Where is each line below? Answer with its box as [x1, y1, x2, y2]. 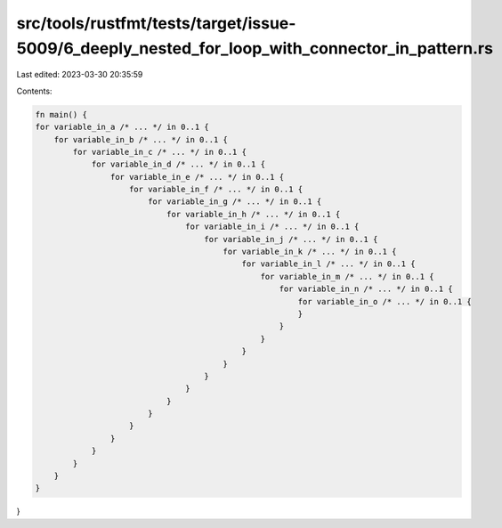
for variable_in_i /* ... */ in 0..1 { [185, 222, 360, 232]
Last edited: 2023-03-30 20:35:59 [16, 69, 143, 80]
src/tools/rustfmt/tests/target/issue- [16, 13, 296, 33]
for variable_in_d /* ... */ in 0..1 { [91, 159, 266, 169]
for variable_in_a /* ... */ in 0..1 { [35, 122, 209, 133]
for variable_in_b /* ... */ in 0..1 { [53, 134, 229, 144]
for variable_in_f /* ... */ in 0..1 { [129, 184, 304, 195]
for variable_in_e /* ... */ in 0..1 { [109, 172, 285, 182]
